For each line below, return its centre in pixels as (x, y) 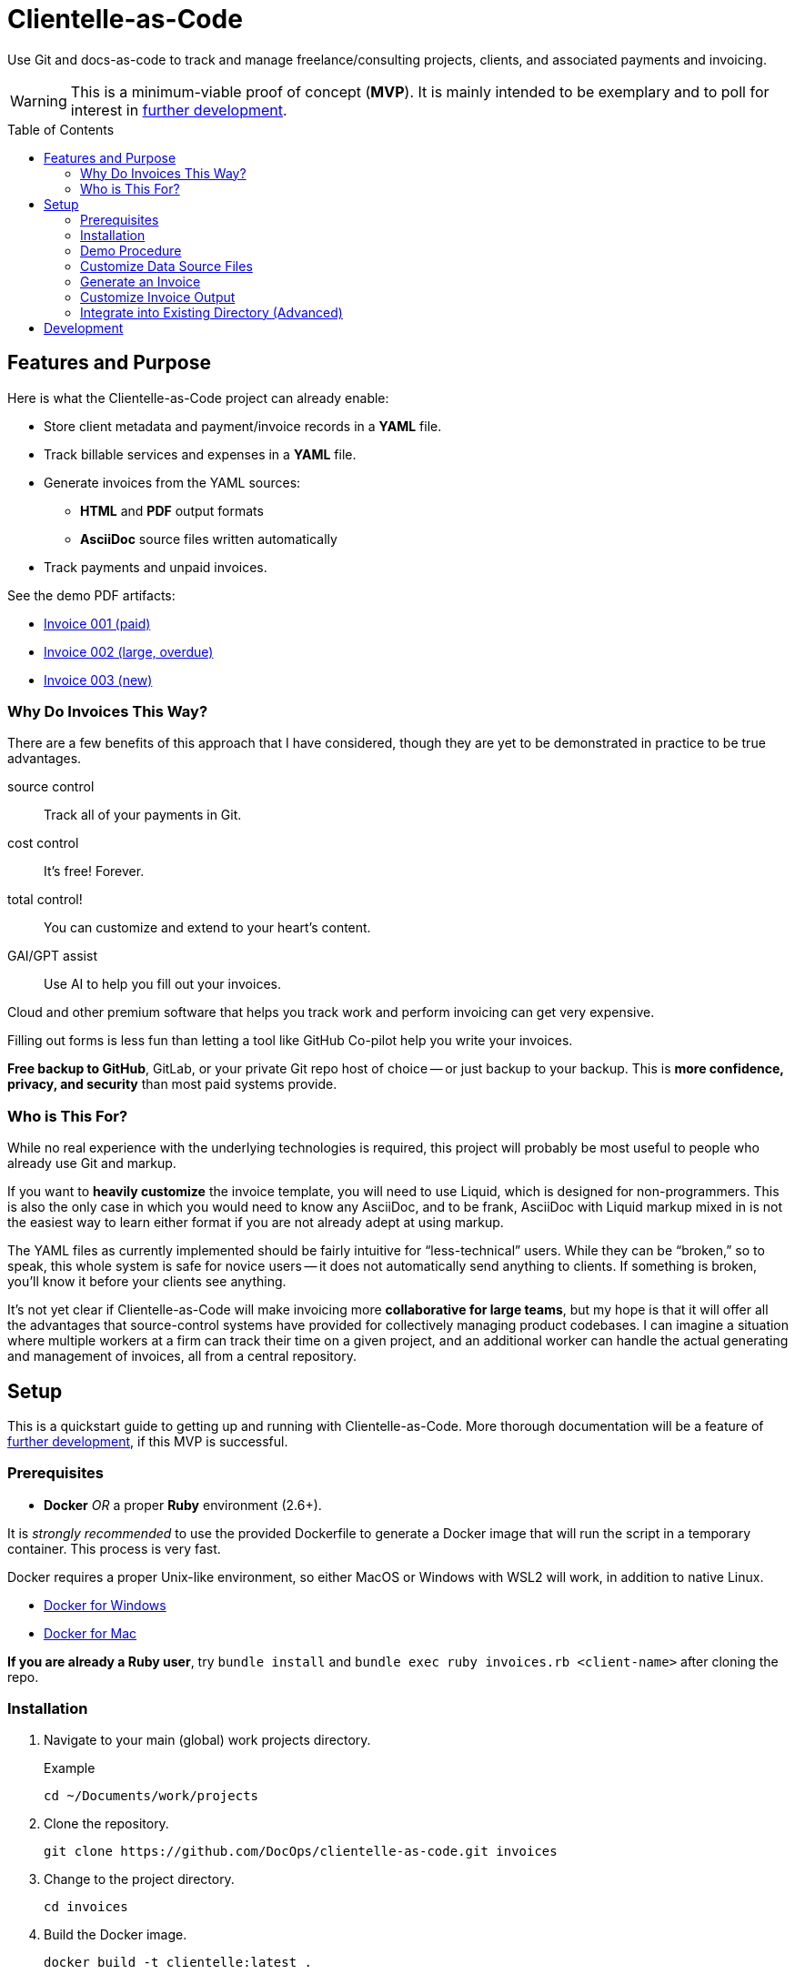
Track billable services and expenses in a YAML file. (200, 454)
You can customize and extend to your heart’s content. (207, 928)
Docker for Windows (105, 1605)
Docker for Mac (91, 1633)
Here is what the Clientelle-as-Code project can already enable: (198, 398)
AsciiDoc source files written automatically (209, 539)
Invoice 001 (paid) (97, 623)
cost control (43, 843)
